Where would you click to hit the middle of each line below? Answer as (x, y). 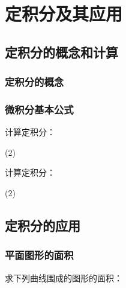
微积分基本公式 (39, 109)
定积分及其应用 (64, 14)
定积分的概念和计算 (61, 52)
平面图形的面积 (39, 255)
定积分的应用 (43, 225)
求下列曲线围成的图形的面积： (64, 277)
